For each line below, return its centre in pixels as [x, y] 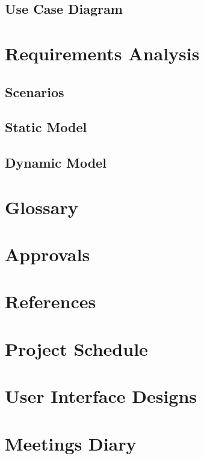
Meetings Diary [71, 443]
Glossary [42, 207]
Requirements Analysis [102, 53]
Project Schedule [76, 348]
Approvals [48, 254]
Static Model [46, 127]
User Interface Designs [101, 396]
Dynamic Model [56, 163]
